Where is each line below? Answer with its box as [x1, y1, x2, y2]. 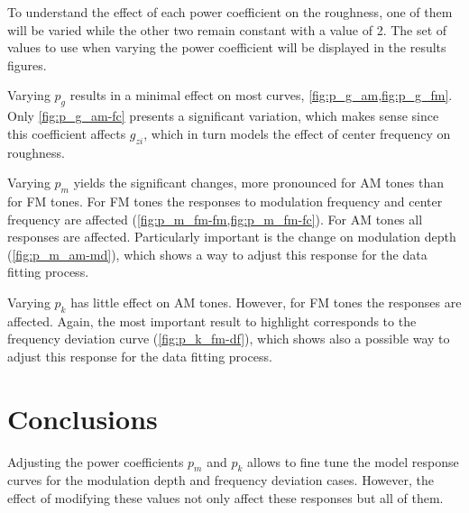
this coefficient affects [7, 124, 126, 142]
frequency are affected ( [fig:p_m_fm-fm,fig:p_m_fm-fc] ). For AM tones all [7, 209, 423, 228]
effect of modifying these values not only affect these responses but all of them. [7, 489, 444, 508]
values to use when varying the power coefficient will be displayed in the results [7, 38, 446, 57]
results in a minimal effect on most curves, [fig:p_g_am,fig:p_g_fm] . [69, 86, 453, 105]
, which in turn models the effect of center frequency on [143, 124, 451, 142]
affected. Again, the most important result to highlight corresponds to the [7, 311, 417, 330]
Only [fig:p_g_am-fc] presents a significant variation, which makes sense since [7, 106, 439, 125]
